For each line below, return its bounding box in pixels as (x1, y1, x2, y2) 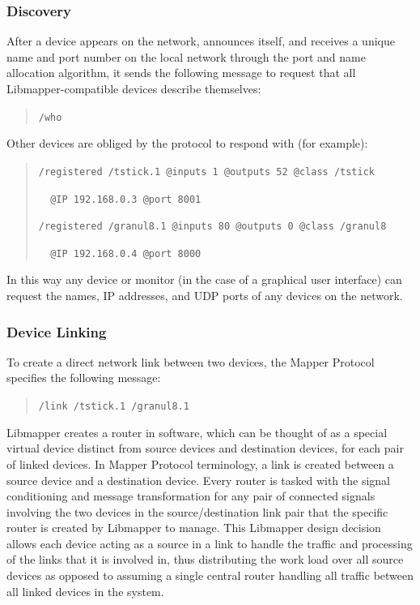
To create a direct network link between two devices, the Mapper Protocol (6, 353, 375, 370)
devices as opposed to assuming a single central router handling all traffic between (6, 567, 414, 584)
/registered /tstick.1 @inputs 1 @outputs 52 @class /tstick (38, 165, 375, 178)
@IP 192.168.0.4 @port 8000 (50, 247, 202, 260)
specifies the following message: (6, 369, 161, 386)
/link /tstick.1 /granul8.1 (38, 401, 189, 413)
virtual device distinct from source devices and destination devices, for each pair (6, 440, 404, 457)
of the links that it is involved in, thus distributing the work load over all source (6, 551, 404, 568)
